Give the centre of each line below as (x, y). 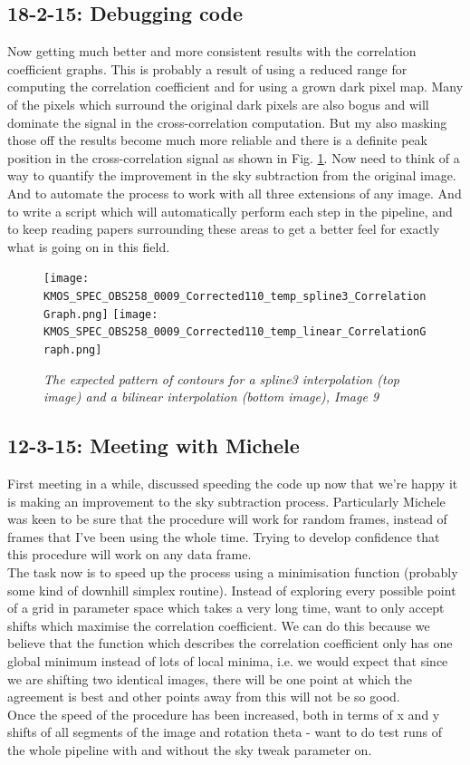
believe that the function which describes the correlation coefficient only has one (230, 643)
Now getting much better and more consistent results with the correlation (212, 51)
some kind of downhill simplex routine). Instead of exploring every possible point (232, 590)
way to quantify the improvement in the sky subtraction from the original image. (232, 175)
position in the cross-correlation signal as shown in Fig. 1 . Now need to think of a (234, 157)
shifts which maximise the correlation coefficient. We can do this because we (219, 625)
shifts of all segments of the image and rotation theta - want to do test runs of (225, 732)
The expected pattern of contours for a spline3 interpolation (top (221, 378)
